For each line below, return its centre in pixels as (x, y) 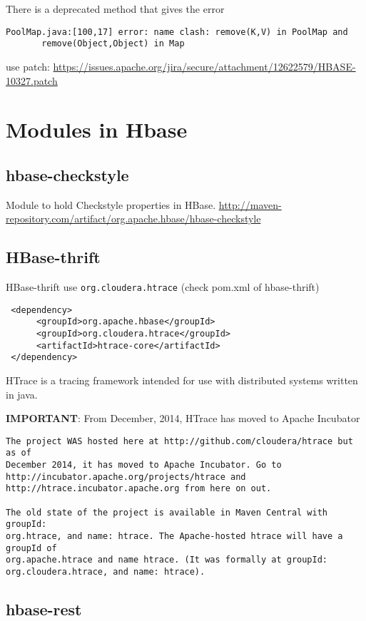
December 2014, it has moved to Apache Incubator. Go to (144, 465)
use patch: (28, 66)
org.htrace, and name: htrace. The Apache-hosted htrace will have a (174, 537)
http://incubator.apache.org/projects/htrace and (126, 477)
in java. (22, 394)
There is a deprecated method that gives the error (115, 9)
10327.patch (32, 80)
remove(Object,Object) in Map (113, 44)
